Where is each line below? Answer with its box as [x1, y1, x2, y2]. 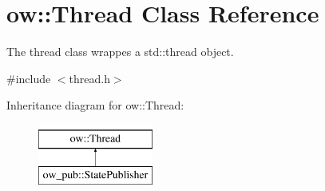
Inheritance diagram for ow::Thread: [6, 97, 184, 113]
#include [6, 70, 51, 86]
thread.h [69, 70, 110, 86]
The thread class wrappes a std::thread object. [6, 43, 234, 60]
